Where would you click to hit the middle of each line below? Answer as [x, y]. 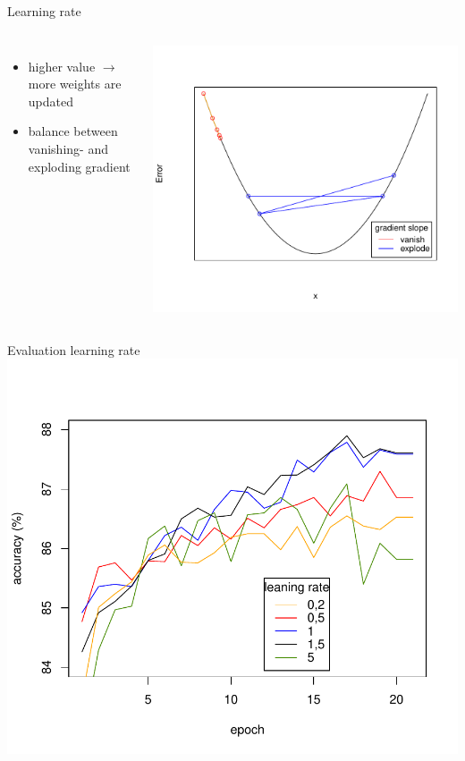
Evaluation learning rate [74, 349]
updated [51, 101]
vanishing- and [68, 148]
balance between [73, 131]
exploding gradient [79, 166]
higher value [62, 66]
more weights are [75, 84]
